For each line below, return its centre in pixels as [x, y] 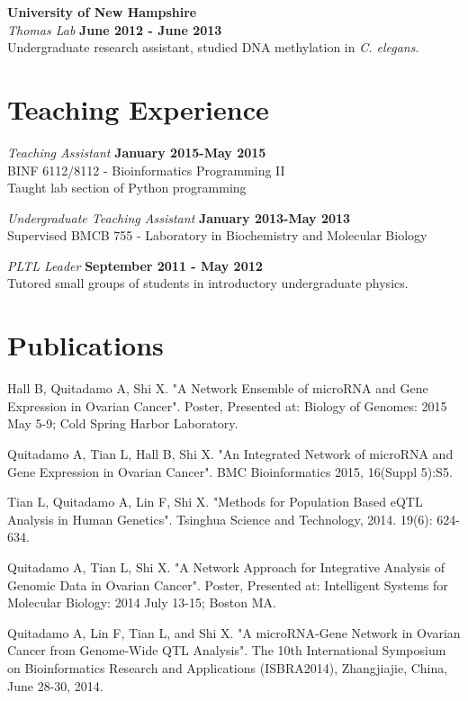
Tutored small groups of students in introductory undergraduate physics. [208, 283]
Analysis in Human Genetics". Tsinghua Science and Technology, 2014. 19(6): [220, 519]
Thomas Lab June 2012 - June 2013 [115, 29]
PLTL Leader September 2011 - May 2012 [135, 265]
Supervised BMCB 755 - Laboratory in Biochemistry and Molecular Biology [217, 235]
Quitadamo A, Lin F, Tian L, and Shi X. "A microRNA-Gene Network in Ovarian [234, 632]
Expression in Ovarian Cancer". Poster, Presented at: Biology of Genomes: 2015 [227, 405]
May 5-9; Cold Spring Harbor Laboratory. [123, 423]
